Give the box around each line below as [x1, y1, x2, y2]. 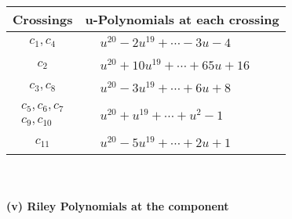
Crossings [13, 10, 73, 28]
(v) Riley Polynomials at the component [6, 197, 229, 214]
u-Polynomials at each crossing [85, 10, 279, 28]
